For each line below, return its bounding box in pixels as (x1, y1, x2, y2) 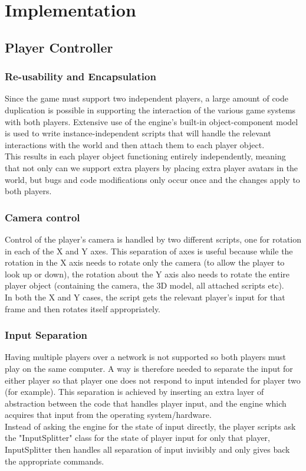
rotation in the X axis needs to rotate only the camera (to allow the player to (5, 256, 285, 269)
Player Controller (5, 38, 113, 56)
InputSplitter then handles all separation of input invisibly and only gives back (5, 443, 290, 456)
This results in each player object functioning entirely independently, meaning (5, 150, 286, 162)
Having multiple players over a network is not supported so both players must (5, 351, 287, 363)
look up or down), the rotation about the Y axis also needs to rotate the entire (5, 267, 289, 280)
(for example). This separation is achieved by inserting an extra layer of (5, 385, 264, 398)
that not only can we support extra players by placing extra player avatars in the (5, 161, 298, 174)
